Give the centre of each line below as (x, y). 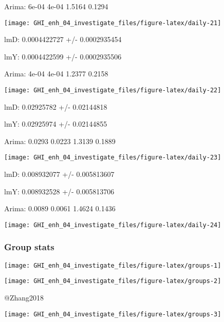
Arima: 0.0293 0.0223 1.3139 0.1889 (60, 141)
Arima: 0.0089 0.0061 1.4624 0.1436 (60, 208)
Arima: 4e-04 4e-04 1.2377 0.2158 (56, 74)
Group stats (29, 247)
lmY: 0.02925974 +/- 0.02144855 (56, 124)
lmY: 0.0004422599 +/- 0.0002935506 (63, 56)
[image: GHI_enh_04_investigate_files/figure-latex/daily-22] (113, 90)
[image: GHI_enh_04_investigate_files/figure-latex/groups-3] (113, 314)
